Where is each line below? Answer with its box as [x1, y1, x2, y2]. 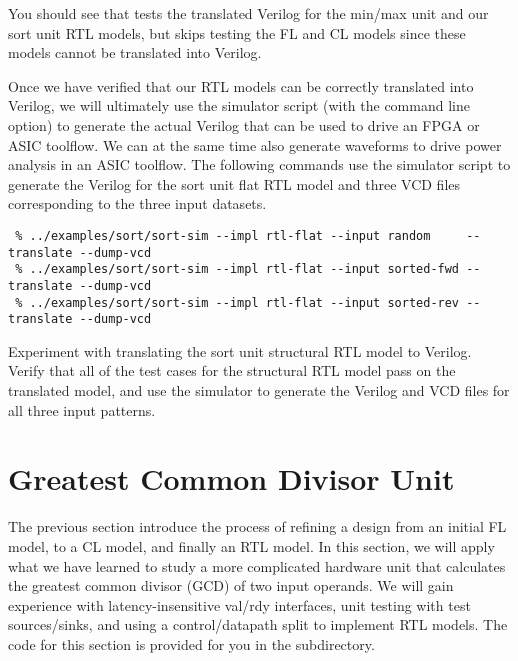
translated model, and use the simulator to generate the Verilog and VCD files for [8, 380, 510, 401]
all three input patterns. [8, 399, 156, 420]
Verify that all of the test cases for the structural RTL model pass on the [8, 360, 456, 381]
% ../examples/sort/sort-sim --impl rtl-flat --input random [15, 228, 431, 243]
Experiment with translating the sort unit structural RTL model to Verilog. [8, 340, 472, 361]
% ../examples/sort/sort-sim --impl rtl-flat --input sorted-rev [15, 295, 460, 310]
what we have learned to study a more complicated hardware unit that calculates [8, 555, 506, 576]
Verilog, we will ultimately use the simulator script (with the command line [8, 95, 470, 116]
